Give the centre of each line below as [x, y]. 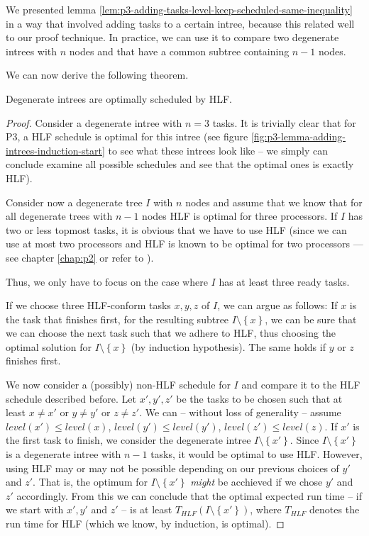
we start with [35, 509]
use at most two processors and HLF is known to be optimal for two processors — [184, 244]
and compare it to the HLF [301, 385]
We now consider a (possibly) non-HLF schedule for [118, 385]
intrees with [32, 51]
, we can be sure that [311, 319]
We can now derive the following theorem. [97, 75]
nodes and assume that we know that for [274, 202]
